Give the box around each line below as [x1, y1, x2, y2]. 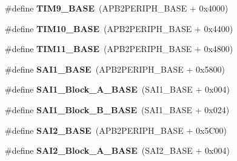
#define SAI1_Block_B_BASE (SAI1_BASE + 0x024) [5, 103, 230, 116]
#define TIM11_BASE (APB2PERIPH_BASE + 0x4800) [5, 42, 233, 55]
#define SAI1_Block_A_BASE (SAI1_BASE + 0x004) [5, 83, 230, 96]
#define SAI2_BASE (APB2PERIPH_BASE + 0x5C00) [5, 123, 227, 136]
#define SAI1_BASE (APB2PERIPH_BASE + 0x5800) [5, 62, 225, 75]
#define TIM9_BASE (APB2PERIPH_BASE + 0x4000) [5, 2, 229, 14]
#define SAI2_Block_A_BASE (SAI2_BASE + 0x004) [5, 144, 230, 157]
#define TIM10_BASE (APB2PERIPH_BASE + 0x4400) [5, 22, 233, 34]
